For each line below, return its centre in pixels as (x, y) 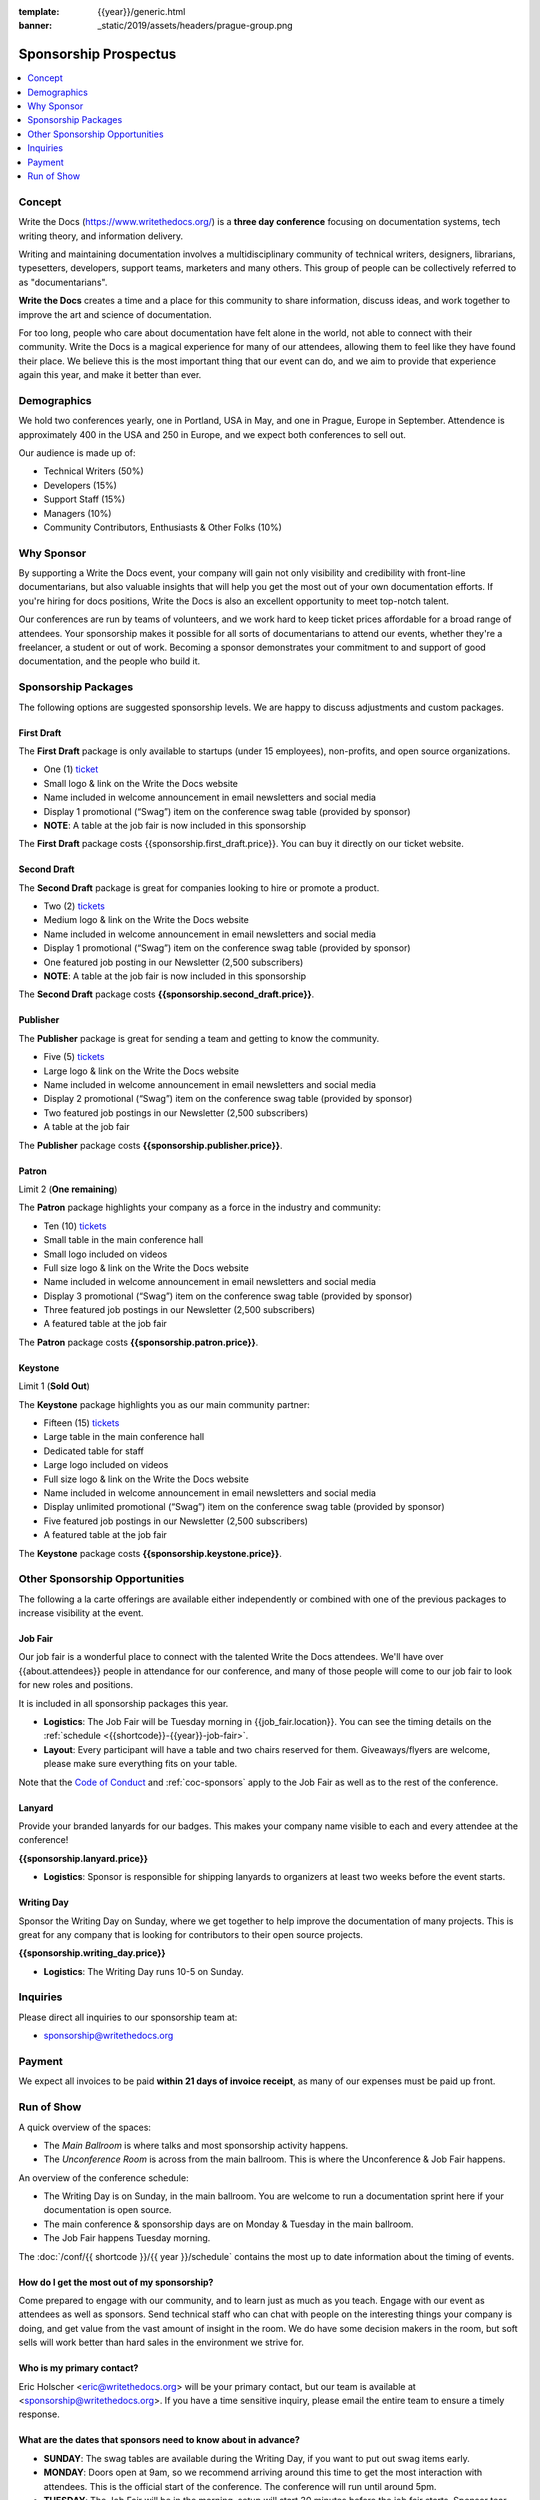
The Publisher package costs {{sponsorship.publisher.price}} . (150, 1145)
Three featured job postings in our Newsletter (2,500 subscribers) (179, 1310)
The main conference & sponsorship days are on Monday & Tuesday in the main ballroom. (228, 2224)
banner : (35, 26)
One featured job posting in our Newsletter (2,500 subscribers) (173, 962)
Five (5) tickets (74, 1057)
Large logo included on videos (106, 1465)
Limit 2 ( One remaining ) (68, 1189)
